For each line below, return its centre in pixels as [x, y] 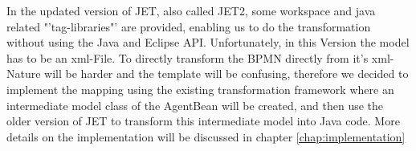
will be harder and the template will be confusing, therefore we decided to [226, 73]
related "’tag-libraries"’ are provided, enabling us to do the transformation [189, 26]
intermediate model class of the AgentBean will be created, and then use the [195, 105]
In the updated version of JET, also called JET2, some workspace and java [191, 10]
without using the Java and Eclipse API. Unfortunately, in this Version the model [208, 42]
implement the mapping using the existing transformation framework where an [200, 89]
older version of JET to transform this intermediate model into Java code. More [203, 121]
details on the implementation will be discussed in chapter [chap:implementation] [206, 136]
